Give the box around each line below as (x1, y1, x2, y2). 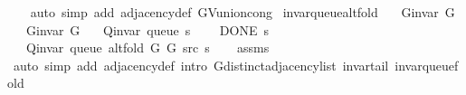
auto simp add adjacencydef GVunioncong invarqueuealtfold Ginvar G (30, 3, 455, 21)
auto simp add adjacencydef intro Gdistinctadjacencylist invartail (13, 55, 389, 74)
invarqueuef (395, 55, 459, 74)
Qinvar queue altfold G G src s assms (25, 38, 270, 57)
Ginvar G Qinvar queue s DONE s (25, 20, 270, 39)
